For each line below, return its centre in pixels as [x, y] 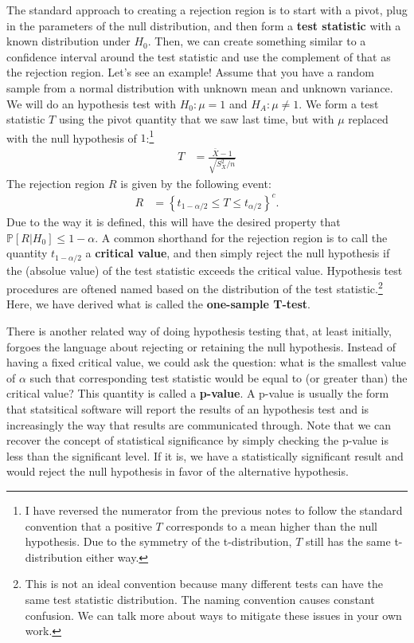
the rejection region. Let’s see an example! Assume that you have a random [190, 72]
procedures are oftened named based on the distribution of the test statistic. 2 [195, 287]
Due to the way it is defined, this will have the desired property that [174, 221]
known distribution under [68, 41]
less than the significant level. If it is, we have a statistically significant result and [205, 455]
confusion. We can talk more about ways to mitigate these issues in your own [213, 615]
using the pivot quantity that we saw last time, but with [196, 119]
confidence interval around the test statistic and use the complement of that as [199, 56]
